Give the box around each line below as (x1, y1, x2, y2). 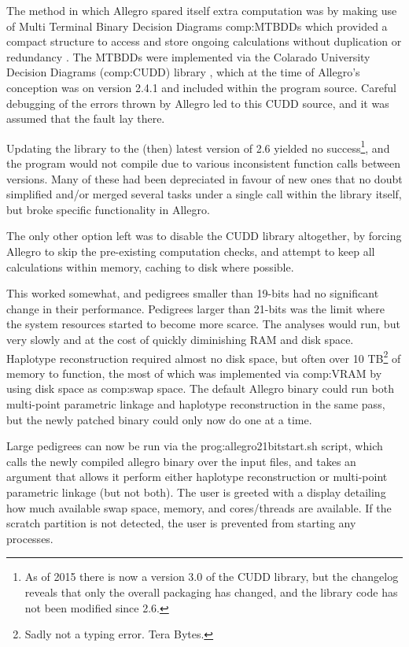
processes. (6, 530, 53, 546)
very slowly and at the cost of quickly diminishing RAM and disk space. (6, 331, 354, 347)
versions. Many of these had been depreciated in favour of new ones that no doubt (6, 170, 403, 187)
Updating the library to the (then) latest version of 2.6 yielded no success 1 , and (6, 137, 390, 156)
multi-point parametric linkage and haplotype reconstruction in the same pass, (6, 395, 385, 412)
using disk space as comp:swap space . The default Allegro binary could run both (6, 380, 394, 397)
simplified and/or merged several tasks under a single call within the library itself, (6, 186, 402, 202)
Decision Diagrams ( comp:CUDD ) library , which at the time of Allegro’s (6, 64, 360, 80)
